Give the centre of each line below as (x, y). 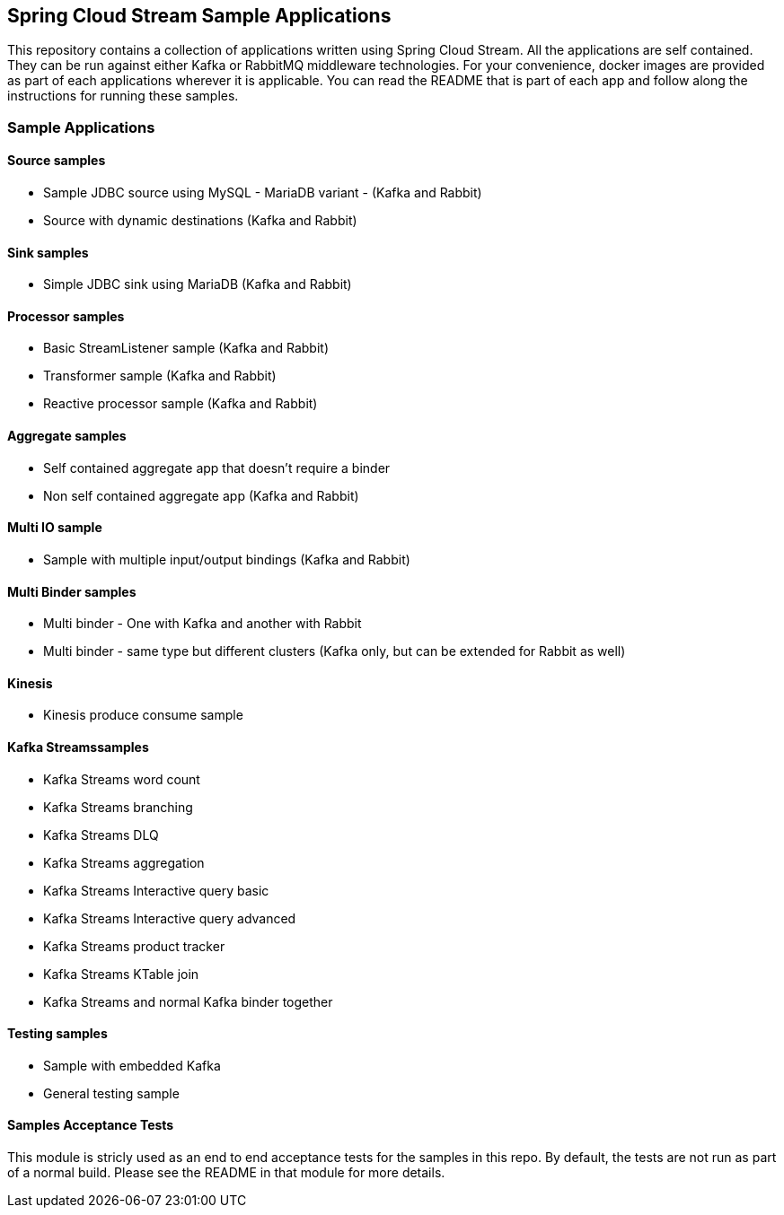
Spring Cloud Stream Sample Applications (199, 16)
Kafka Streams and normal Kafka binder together (188, 1001)
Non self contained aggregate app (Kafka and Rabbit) (201, 495)
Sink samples (48, 252)
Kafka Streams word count (122, 779)
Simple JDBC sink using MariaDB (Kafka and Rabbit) (198, 284)
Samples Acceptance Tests (91, 1125)
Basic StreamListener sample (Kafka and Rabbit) (186, 348)
